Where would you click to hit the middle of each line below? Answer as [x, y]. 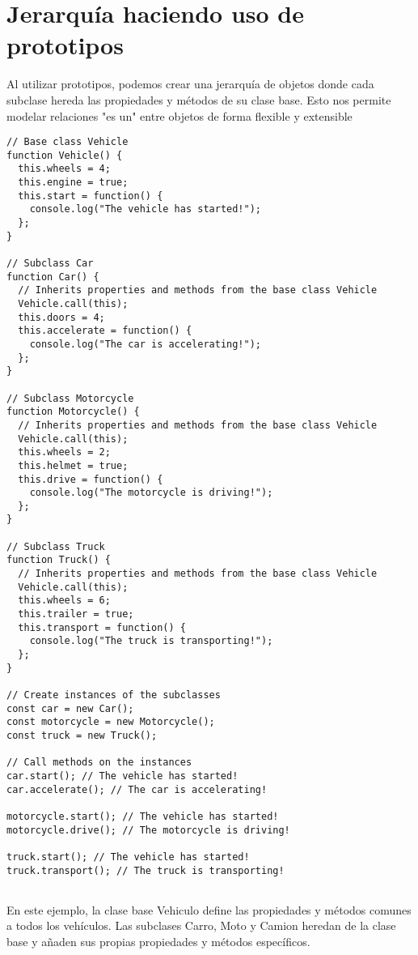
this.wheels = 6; [64, 601]
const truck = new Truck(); [82, 735]
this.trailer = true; [76, 614]
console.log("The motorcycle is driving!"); [151, 493]
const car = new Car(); [70, 708]
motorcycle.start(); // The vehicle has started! [143, 816]
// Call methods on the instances [99, 763]
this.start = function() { [91, 196]
